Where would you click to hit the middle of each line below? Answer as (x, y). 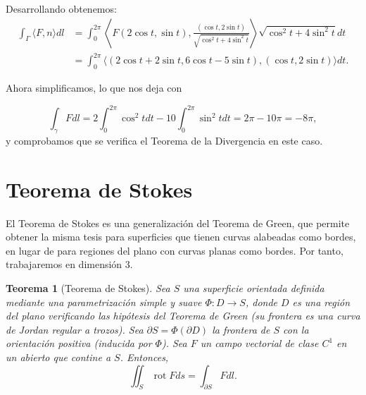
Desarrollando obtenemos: (61, 8)
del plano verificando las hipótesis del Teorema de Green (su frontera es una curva (183, 316)
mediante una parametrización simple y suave (104, 302)
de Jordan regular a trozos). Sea (75, 329)
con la (296, 329)
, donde (261, 302)
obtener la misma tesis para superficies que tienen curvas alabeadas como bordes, (181, 237)
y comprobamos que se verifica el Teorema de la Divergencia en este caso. (164, 140)
